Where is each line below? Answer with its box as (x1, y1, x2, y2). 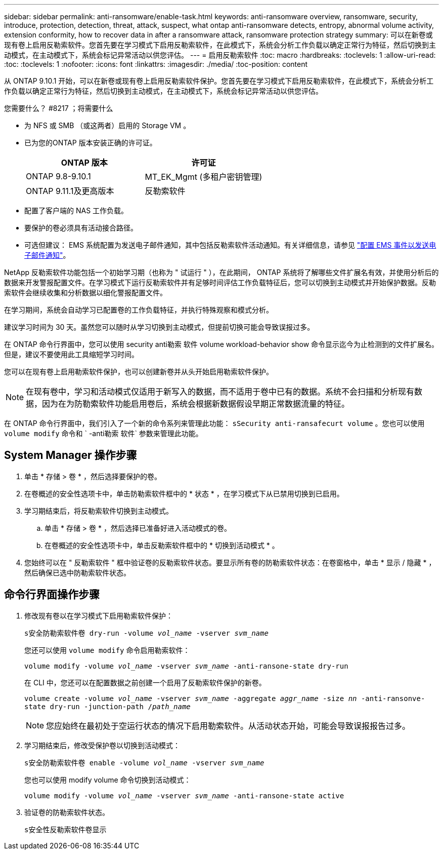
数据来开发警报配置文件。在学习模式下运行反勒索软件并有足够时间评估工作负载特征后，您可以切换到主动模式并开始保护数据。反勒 (4, 278, 436, 287)
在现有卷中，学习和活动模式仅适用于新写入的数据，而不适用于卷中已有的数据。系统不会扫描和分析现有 (26, 386, 415, 397)
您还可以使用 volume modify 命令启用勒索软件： (24, 645, 190, 654)
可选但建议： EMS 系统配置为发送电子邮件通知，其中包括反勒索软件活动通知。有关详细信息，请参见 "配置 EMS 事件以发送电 (24, 241, 436, 249)
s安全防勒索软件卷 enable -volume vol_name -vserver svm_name (24, 758, 264, 767)
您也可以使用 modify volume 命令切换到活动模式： (24, 775, 191, 784)
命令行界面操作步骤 (4, 588, 100, 601)
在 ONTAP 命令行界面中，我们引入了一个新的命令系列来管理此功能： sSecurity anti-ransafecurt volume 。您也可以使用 (4, 419, 425, 428)
